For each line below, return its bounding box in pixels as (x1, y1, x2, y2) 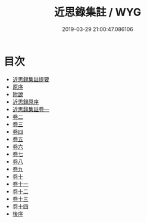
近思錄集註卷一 (12, 105, 49, 112)
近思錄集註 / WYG (54, 5, 142, 19)
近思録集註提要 (12, 75, 49, 83)
